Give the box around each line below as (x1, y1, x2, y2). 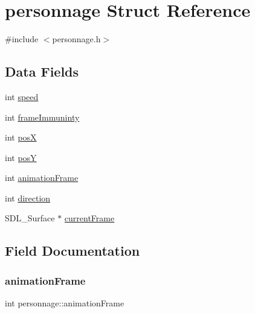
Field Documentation (5, 241, 140, 260)
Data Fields (5, 62, 79, 81)
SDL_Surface (5, 212, 55, 224)
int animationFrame (5, 171, 79, 184)
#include (5, 33, 39, 45)
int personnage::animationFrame (5, 297, 124, 309)
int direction (5, 191, 51, 204)
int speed (5, 90, 39, 103)
